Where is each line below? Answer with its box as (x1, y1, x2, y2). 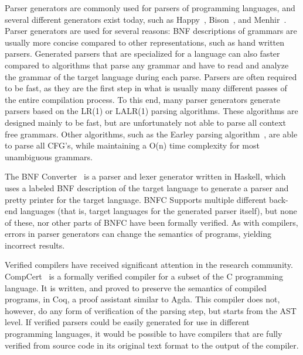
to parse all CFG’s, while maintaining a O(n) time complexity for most (5, 139, 260, 151)
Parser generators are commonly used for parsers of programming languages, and (5, 2, 295, 13)
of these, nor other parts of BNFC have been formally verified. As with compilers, (5, 216, 298, 228)
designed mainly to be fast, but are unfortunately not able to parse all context (5, 116, 286, 128)
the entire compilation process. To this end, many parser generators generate (5, 93, 281, 105)
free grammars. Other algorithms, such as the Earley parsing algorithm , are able (5, 127, 298, 140)
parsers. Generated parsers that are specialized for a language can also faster (5, 47, 280, 60)
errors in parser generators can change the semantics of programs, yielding (5, 228, 272, 240)
